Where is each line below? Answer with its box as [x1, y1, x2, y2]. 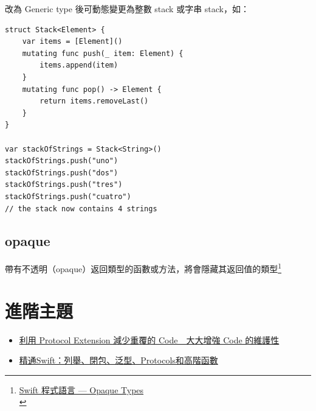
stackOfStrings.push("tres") [5, 180, 123, 189]
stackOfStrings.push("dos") [5, 168, 118, 177]
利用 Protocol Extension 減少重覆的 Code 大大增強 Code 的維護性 [19, 333, 280, 346]
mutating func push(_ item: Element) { [22, 49, 184, 58]
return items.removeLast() [39, 97, 149, 106]
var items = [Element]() [22, 37, 123, 46]
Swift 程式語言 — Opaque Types [19, 383, 144, 396]
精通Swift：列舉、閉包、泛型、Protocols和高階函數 [19, 354, 218, 367]
